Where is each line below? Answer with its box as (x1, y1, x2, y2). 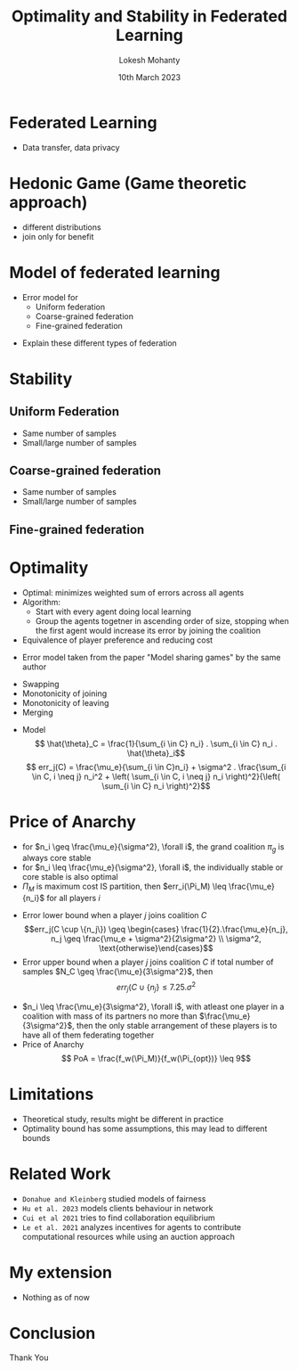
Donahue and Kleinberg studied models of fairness (21, 1193, 206, 1204)
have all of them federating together (21, 1030, 155, 1040)
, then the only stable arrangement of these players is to (72, 1020, 278, 1030)
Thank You (9, 1352, 49, 1363)
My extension (9, 1262, 113, 1283)
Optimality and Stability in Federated (11, 6, 287, 27)
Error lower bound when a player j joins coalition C (21, 910, 207, 921)
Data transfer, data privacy (21, 142, 120, 152)
